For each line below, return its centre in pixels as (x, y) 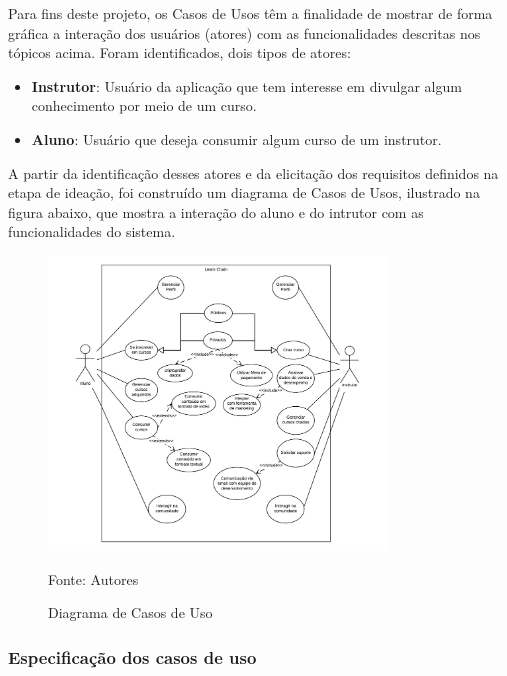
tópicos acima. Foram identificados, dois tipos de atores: (179, 52)
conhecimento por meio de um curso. (144, 105)
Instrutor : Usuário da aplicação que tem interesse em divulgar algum (246, 85)
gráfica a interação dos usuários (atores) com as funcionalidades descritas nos (244, 32)
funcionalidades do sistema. (92, 231)
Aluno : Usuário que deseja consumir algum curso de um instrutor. (236, 138)
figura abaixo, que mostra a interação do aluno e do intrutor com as (216, 211)
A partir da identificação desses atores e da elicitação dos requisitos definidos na (253, 172)
